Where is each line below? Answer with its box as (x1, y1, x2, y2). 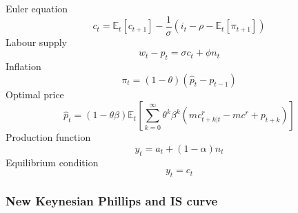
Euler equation (6, 1, 68, 15)
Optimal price (6, 87, 64, 101)
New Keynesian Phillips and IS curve (6, 192, 218, 209)
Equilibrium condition (6, 155, 99, 169)
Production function (6, 130, 91, 144)
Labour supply (6, 34, 68, 49)
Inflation (6, 59, 41, 74)
